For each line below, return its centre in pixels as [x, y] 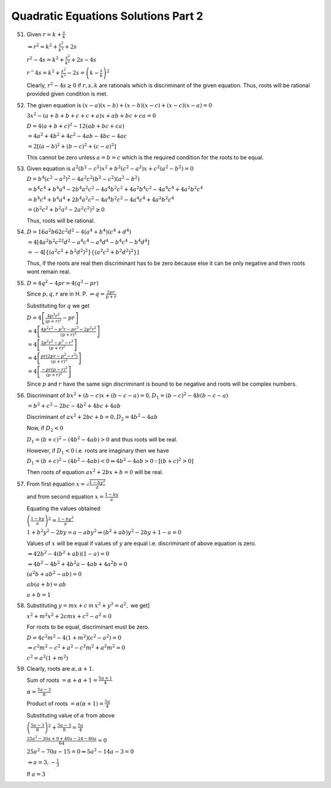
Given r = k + [44, 34]
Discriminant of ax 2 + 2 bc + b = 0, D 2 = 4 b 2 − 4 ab [92, 417]
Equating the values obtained [63, 508]
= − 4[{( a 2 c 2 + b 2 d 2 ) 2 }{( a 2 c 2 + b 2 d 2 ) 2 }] [83, 252]
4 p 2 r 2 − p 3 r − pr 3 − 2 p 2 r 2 [69, 329]
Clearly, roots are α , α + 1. [60, 669]
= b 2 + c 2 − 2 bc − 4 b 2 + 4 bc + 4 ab [74, 406]
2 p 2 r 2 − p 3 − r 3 [57, 342]
